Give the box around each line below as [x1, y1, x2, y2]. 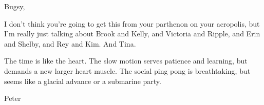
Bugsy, [4, 1, 25, 11]
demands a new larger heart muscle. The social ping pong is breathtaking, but [4, 65, 251, 76]
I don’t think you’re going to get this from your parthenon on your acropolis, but [4, 18, 260, 29]
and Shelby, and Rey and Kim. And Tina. [4, 38, 136, 49]
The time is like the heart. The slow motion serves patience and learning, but [4, 55, 248, 66]
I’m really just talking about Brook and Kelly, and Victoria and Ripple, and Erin [4, 28, 260, 39]
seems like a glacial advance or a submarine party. [4, 75, 161, 86]
